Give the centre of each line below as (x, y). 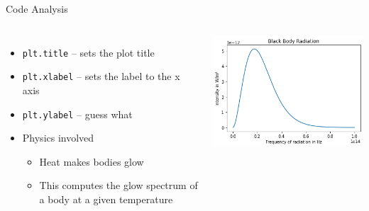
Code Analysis (37, 8)
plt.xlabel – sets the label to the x (101, 76)
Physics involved (58, 138)
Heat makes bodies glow (92, 161)
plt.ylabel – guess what (77, 114)
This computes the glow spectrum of (119, 185)
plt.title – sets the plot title (88, 52)
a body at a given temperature (106, 199)
